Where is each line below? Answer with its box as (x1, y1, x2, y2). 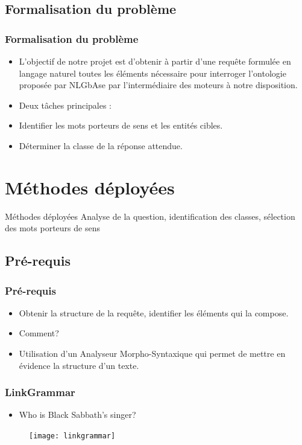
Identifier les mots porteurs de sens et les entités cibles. (19, 119, 223, 132)
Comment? (19, 327, 59, 339)
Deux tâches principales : (19, 98, 112, 111)
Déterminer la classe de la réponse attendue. (19, 139, 183, 152)
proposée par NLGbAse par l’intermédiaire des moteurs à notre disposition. (19, 78, 298, 91)
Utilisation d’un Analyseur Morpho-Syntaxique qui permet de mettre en (19, 347, 286, 360)
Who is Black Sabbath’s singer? (19, 408, 136, 421)
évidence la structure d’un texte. (19, 359, 139, 371)
